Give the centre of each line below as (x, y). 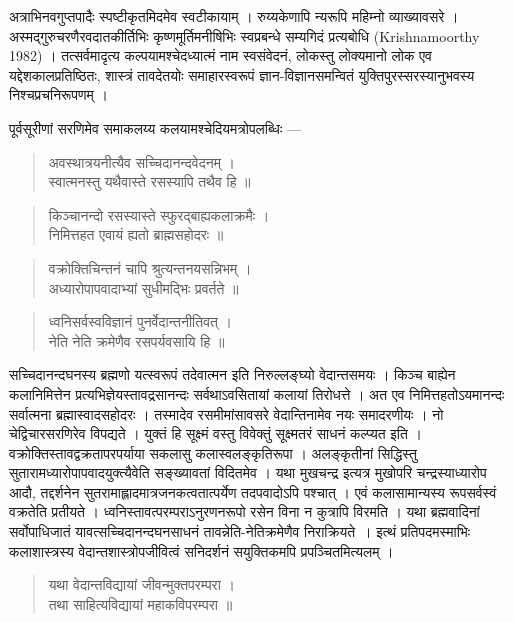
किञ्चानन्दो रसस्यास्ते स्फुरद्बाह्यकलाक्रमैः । (159, 214)
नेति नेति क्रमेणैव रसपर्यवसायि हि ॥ (136, 340)
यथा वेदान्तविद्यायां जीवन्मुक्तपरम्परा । (141, 584)
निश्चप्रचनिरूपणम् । (58, 94)
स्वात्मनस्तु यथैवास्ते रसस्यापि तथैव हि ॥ (149, 181)
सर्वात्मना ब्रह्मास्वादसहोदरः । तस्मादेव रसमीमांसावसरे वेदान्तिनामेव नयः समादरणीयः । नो (226, 413)
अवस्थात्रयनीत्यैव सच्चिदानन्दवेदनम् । (141, 161)
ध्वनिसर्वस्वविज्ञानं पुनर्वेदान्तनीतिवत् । (140, 321)
